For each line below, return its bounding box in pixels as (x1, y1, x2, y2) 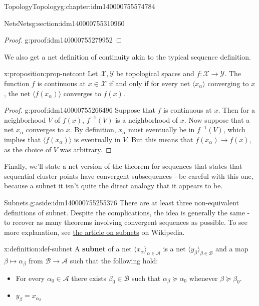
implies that (4, 134, 41, 144)
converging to (207, 78, 249, 88)
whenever (189, 272, 218, 283)
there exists (71, 272, 107, 283)
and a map (215, 243, 248, 254)
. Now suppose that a (184, 114, 250, 125)
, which (223, 124, 245, 135)
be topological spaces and (116, 68, 194, 79)
